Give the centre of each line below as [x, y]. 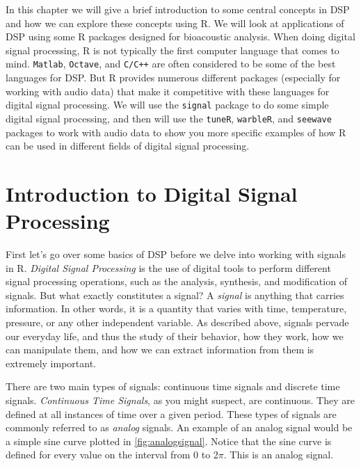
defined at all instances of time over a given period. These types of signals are [171, 413]
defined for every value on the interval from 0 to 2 [112, 455]
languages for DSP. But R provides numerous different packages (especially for [173, 78]
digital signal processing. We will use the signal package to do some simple [167, 105]
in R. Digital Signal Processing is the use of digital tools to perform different [168, 267]
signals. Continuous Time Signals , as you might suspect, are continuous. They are [180, 400]
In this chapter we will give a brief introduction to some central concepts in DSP [178, 9]
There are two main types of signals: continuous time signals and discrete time [173, 386]
